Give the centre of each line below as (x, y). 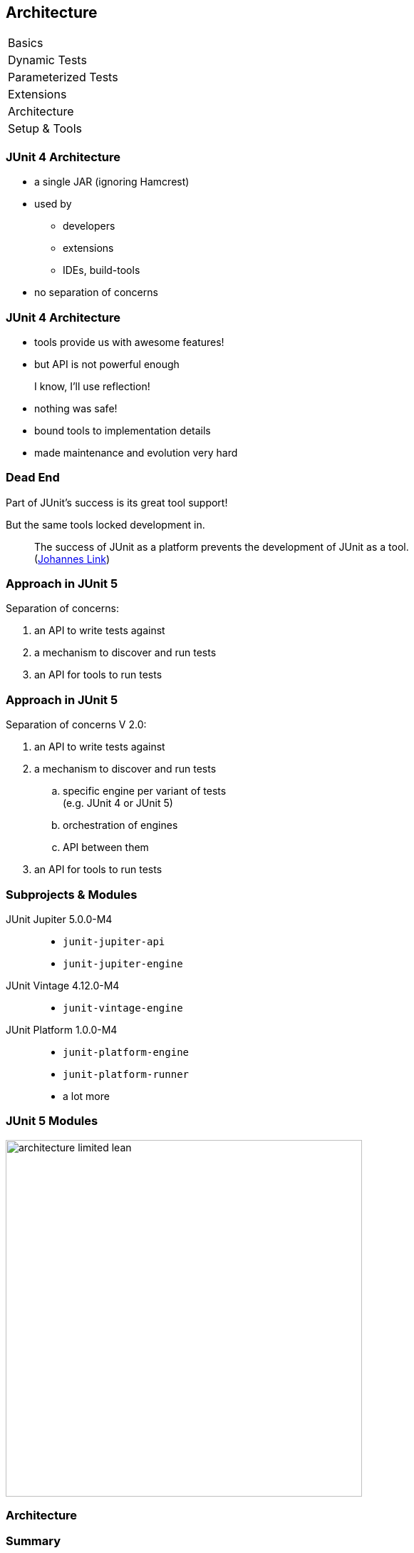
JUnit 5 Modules (52, 1121)
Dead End (33, 478)
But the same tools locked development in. (105, 524)
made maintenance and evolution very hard (136, 452)
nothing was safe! (76, 408)
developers (89, 226)
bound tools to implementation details (123, 430)
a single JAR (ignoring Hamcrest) (112, 182)
